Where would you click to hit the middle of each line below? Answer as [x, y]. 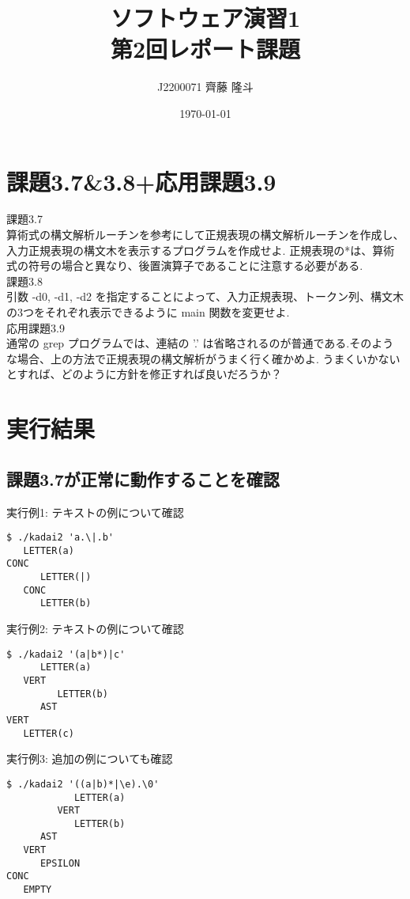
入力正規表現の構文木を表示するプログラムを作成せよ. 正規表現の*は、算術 [201, 250]
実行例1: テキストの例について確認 [95, 512]
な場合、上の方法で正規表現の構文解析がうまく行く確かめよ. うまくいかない [203, 358]
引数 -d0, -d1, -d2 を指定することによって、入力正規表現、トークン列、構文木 [205, 296]
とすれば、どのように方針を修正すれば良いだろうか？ [144, 374]
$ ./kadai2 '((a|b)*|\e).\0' [83, 784]
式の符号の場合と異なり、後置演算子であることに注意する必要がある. [185, 266]
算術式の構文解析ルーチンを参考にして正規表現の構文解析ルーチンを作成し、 [205, 235]
